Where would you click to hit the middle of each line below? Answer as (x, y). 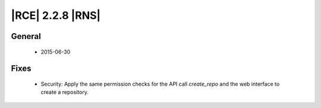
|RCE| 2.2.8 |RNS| (56, 15)
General (26, 36)
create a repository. (65, 92)
